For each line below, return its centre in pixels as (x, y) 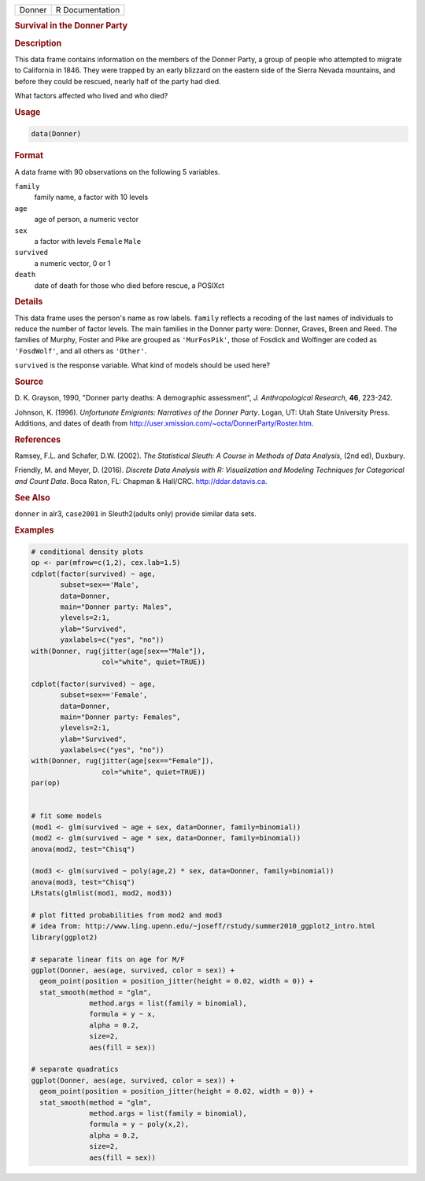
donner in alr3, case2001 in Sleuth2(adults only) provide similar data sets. (136, 513)
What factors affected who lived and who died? (91, 96)
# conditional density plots (87, 552)
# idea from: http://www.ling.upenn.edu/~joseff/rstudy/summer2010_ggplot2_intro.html (203, 926)
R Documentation (88, 10)
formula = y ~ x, (123, 1014)
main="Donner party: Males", (116, 607)
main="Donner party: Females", (120, 717)
